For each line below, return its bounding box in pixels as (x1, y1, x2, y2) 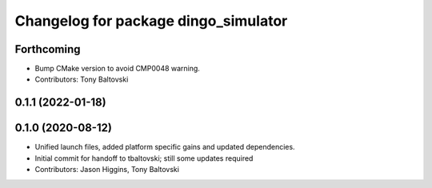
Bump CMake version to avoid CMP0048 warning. (34, 64, 200, 74)
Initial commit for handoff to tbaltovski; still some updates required (34, 153, 254, 163)
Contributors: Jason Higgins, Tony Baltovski (34, 165, 180, 174)
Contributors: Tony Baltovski (34, 74, 129, 84)
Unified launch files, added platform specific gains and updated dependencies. (34, 142, 295, 152)
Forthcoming (14, 42, 81, 56)
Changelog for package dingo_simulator (14, 12, 288, 30)
